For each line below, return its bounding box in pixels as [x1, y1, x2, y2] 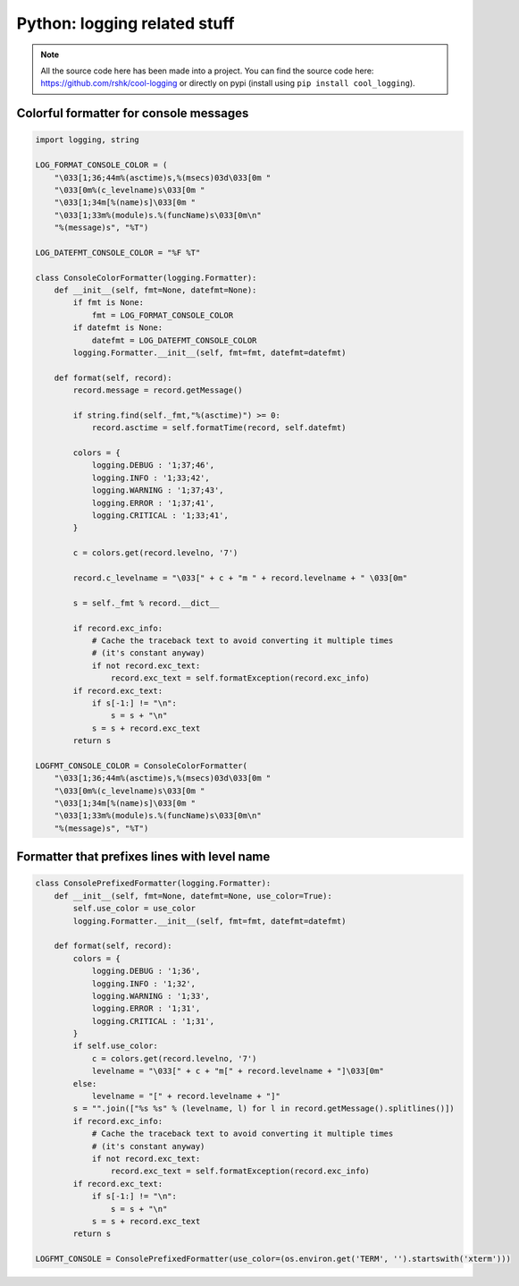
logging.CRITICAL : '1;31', [91, 1016, 214, 1026]
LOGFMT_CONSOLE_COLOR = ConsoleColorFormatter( [35, 760, 247, 771]
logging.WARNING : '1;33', [91, 991, 210, 1001]
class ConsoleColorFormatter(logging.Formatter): [35, 273, 257, 283]
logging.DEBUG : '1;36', [91, 966, 201, 977]
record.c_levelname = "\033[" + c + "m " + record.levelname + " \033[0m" [72, 573, 408, 583]
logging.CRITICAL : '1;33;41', [91, 511, 230, 520]
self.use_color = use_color [72, 903, 197, 914]
